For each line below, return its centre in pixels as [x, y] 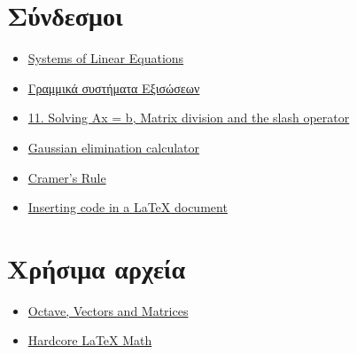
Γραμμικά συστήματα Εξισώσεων [114, 87]
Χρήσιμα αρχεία [97, 267]
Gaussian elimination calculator [113, 147]
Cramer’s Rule [67, 177]
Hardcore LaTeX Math [90, 340]
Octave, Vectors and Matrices [108, 310]
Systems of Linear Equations [106, 58]
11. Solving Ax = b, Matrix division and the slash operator [189, 118]
